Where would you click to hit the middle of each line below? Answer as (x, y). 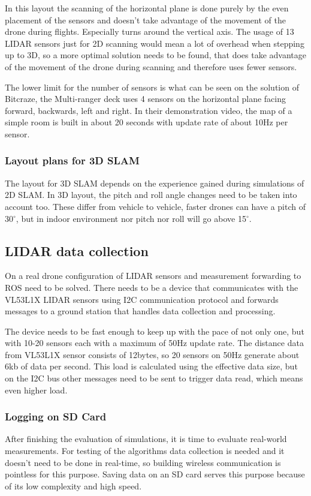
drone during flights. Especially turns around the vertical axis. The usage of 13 (150, 31)
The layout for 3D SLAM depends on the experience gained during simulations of (155, 183)
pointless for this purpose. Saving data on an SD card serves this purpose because (155, 474)
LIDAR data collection (77, 250)
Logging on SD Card (56, 417)
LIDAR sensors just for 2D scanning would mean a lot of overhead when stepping (155, 43)
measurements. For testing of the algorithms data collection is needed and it (145, 451)
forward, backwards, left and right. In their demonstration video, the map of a (149, 110)
